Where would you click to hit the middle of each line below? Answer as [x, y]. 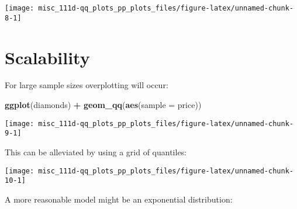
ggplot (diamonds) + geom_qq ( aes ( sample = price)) [103, 105]
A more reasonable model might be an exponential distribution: [119, 199]
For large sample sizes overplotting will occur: [87, 85]
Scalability [47, 57]
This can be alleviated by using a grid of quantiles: [96, 151]
